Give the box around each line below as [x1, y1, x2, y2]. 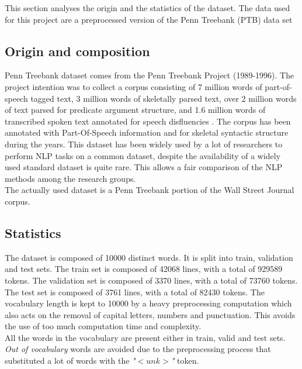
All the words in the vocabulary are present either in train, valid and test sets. [5, 331, 286, 343]
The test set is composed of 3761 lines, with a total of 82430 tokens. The [5, 285, 265, 298]
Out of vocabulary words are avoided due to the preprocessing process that [5, 343, 271, 355]
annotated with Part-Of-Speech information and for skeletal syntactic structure [5, 126, 289, 139]
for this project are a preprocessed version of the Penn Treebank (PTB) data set [5, 13, 293, 25]
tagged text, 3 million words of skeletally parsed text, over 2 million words [30, 92, 297, 104]
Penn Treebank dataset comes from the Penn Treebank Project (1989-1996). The [5, 69, 294, 81]
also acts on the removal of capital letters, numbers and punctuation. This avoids [5, 308, 296, 320]
